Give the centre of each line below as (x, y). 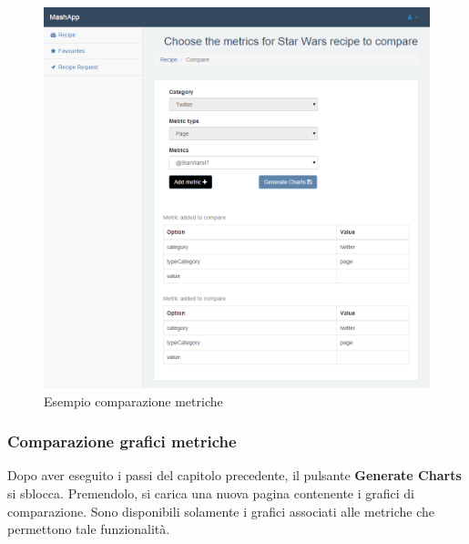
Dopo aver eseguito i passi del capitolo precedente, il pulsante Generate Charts (234, 475)
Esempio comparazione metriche (133, 400)
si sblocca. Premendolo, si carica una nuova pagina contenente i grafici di (211, 493)
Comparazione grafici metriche (122, 441)
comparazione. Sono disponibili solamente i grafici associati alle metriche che (221, 511)
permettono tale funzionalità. (89, 529)
